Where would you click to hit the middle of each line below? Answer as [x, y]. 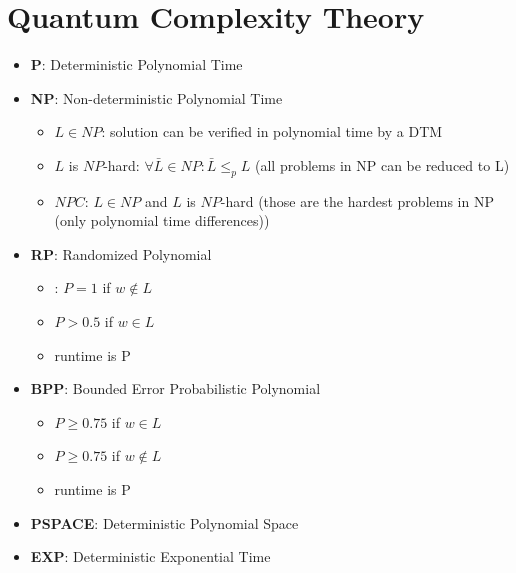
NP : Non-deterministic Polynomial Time [156, 97]
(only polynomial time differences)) [162, 220]
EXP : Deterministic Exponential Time [150, 556]
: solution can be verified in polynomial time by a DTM [272, 131]
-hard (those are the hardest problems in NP [357, 200]
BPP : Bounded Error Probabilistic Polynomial [175, 388]
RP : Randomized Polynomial [121, 253]
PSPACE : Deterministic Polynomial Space [164, 522]
